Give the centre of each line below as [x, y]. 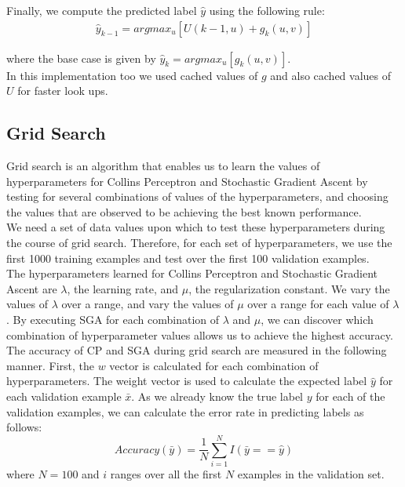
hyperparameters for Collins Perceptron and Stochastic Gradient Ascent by [187, 181]
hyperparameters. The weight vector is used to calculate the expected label [187, 381]
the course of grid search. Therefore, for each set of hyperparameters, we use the [199, 242]
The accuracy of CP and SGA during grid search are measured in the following [197, 350]
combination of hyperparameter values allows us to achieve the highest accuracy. [200, 334]
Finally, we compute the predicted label [102, 10]
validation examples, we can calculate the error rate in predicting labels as [185, 411]
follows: [24, 427]
